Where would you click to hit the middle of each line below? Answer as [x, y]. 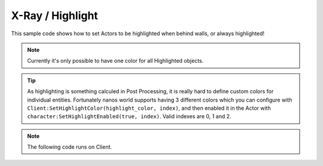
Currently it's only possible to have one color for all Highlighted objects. [115, 61]
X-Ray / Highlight [54, 16]
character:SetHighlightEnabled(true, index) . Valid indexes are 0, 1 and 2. [129, 116]
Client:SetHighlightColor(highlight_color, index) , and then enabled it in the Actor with [149, 108]
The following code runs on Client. [70, 147]
